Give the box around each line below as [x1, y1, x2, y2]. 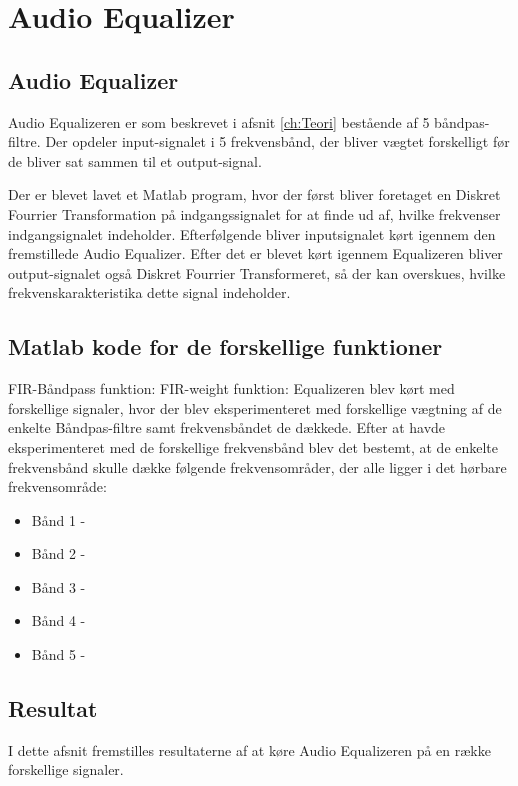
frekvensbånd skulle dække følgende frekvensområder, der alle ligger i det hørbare [8, 456, 507, 477]
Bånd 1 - [31, 509, 86, 530]
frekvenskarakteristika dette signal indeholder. [8, 282, 291, 303]
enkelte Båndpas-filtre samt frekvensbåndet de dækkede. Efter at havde [8, 417, 446, 438]
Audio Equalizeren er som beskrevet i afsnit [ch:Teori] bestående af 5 [8, 111, 430, 132]
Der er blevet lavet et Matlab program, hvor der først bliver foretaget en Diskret [8, 184, 501, 205]
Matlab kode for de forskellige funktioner [8, 331, 443, 362]
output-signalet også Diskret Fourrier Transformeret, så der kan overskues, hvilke [8, 262, 506, 283]
